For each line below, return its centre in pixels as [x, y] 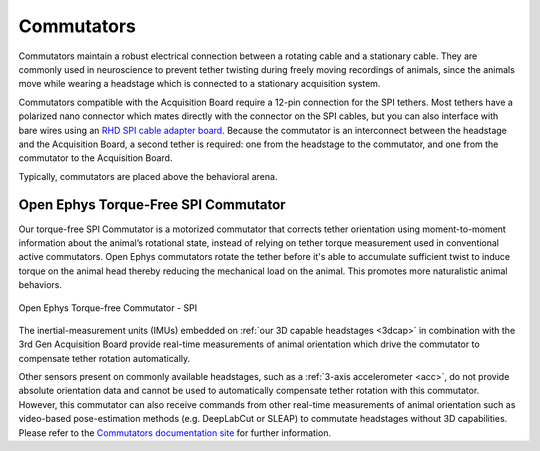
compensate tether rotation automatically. [104, 358]
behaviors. [40, 285]
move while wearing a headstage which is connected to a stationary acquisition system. [199, 84]
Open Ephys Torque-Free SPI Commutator [152, 205]
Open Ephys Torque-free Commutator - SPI [108, 307]
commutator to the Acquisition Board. [95, 158]
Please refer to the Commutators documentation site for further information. [175, 432]
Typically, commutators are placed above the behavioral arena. [148, 176]
